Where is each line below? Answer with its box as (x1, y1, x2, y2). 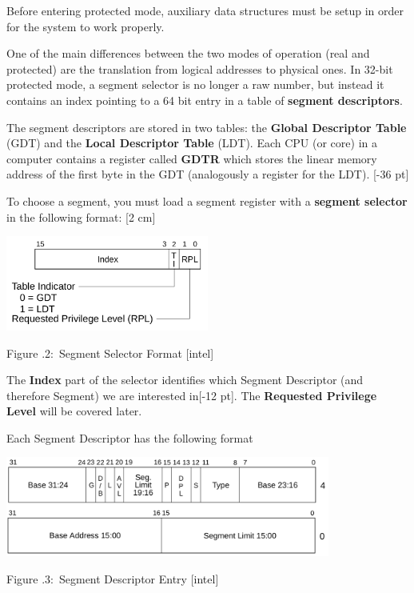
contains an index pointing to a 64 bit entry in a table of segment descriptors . (6, 91, 403, 108)
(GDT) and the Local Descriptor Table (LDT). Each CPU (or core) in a (6, 134, 377, 151)
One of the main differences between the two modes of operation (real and (6, 45, 370, 62)
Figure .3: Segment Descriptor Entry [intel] (6, 571, 219, 587)
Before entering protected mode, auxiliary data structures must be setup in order (6, 2, 404, 18)
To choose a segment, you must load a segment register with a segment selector (6, 192, 408, 209)
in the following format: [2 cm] (6, 208, 156, 225)
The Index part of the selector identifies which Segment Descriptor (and (6, 371, 364, 388)
